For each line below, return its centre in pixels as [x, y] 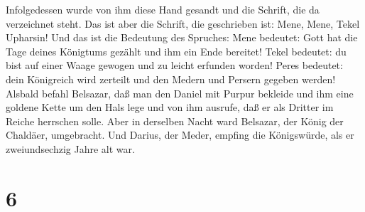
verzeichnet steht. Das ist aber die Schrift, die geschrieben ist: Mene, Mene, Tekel [183, 23]
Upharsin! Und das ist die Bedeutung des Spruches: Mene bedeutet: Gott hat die [182, 37]
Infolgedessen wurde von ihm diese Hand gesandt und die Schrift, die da [163, 9]
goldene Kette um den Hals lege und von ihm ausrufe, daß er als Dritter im [170, 107]
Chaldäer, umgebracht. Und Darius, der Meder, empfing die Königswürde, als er [180, 135]
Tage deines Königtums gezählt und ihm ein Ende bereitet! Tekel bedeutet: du [176, 51]
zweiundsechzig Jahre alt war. [70, 148]
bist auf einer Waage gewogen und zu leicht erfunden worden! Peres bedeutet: [174, 65]
